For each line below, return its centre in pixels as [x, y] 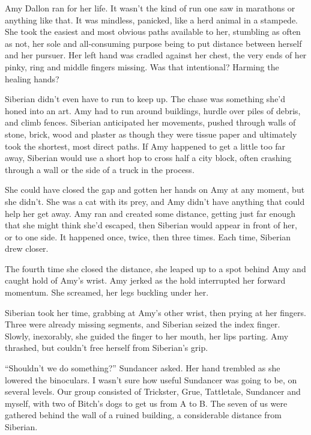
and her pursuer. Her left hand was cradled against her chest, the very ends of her [156, 55]
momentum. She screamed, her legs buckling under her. [107, 292]
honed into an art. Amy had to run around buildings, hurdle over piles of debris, [153, 110]
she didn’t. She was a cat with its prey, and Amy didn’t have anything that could [155, 201]
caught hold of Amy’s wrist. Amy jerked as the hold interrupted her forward [145, 280]
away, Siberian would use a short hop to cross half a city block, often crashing [148, 158]
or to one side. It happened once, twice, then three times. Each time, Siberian [148, 236]
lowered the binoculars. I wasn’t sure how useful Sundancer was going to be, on [151, 379]
